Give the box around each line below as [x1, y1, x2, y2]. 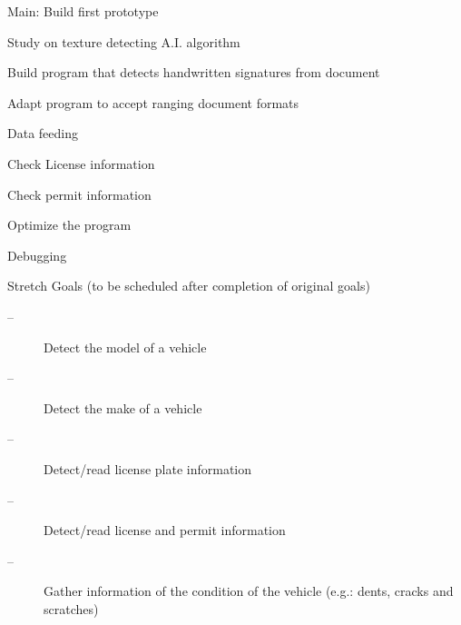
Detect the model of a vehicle [44, 337, 207, 356]
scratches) [44, 599, 99, 618]
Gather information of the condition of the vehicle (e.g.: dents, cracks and [44, 581, 454, 600]
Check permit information [7, 184, 152, 203]
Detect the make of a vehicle [44, 398, 202, 417]
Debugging [7, 245, 67, 264]
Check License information [7, 154, 155, 173]
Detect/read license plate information [44, 459, 252, 478]
